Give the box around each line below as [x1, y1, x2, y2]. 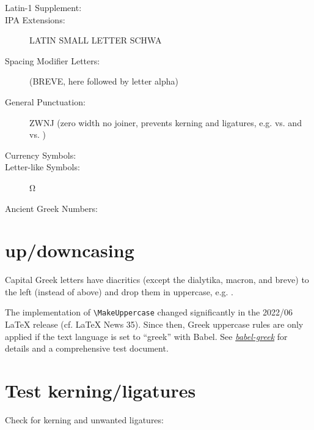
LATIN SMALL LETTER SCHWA [29, 34, 162, 47]
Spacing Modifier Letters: [5, 54, 100, 67]
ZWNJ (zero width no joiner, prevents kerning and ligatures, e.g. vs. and [29, 116, 302, 129]
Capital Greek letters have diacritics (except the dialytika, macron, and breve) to [5, 273, 309, 286]
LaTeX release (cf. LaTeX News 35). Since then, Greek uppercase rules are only [5, 318, 304, 331]
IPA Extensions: [5, 13, 65, 26]
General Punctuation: [5, 95, 86, 108]
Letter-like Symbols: [5, 160, 80, 173]
